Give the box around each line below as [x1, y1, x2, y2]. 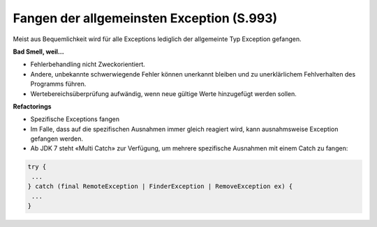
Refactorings [13, 102, 52, 111]
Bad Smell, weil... [13, 47, 64, 56]
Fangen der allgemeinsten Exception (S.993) [13, 10, 278, 26]
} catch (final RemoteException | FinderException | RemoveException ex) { [27, 182, 293, 191]
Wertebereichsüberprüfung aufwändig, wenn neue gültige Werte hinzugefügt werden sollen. [30, 89, 297, 97]
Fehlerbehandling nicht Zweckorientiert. [30, 60, 146, 69]
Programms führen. [30, 80, 87, 88]
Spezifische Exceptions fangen [30, 115, 120, 123]
